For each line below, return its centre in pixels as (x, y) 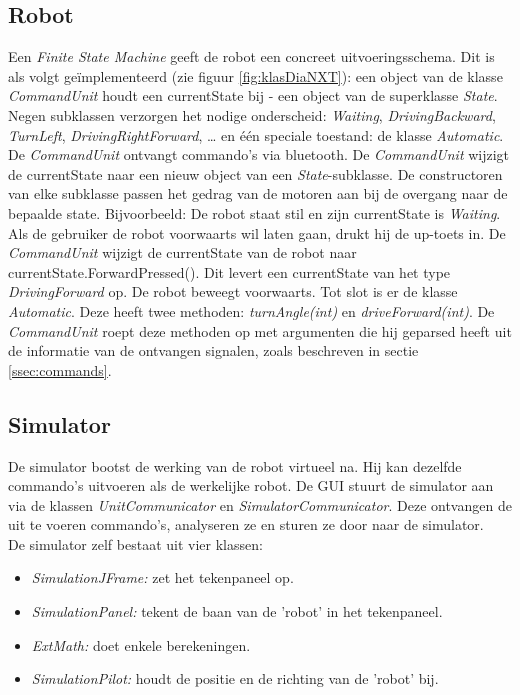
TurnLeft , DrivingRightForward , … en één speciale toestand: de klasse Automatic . (256, 134)
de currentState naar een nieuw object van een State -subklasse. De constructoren (255, 173)
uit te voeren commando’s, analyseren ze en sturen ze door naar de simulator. (246, 524)
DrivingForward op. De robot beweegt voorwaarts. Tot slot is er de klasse (233, 291)
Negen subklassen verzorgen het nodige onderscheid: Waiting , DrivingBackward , (252, 114)
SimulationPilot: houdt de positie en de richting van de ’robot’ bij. (235, 678)
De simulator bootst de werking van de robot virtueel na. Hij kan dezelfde (235, 465)
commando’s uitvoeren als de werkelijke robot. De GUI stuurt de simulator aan (251, 485)
